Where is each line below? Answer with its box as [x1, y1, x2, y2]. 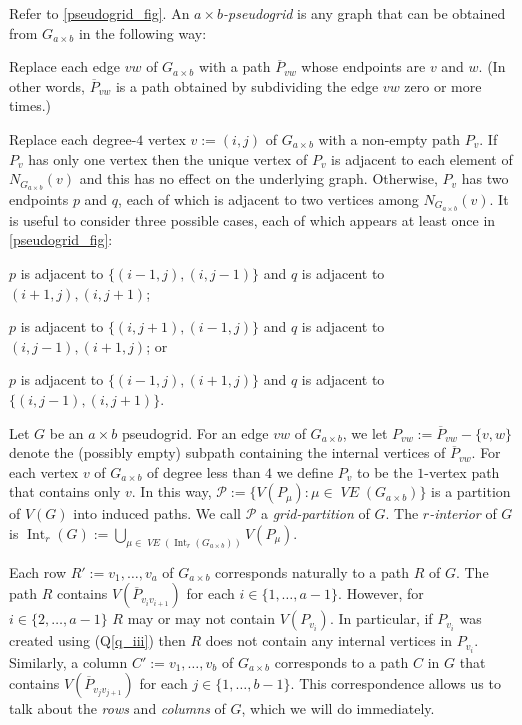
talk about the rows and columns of [9, 698, 226, 719]
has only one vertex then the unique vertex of [28, 148, 308, 169]
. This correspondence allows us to [290, 673, 501, 694]
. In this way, [131, 481, 212, 502]
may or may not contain [127, 608, 276, 629]
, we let [342, 422, 388, 443]
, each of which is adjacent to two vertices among [118, 189, 419, 210]
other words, [9, 75, 85, 96]
